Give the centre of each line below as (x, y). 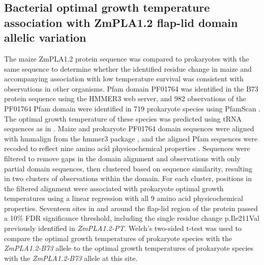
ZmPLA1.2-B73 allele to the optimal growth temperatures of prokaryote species (129, 248)
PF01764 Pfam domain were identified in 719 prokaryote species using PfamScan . (132, 108)
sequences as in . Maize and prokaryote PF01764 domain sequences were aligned (129, 128)
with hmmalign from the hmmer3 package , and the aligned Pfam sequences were (131, 138)
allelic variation (45, 37)
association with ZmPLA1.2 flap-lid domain (121, 22)
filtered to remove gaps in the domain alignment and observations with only (122, 158)
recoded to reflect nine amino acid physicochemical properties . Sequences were (127, 148)
